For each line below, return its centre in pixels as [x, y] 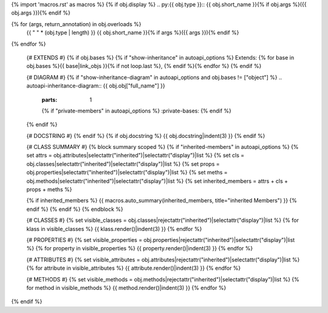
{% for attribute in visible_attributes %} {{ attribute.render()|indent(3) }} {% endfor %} [134, 268]
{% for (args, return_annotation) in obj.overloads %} [76, 24]
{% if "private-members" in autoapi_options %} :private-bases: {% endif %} [137, 111]
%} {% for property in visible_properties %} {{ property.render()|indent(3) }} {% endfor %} [140, 249]
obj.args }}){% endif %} [41, 13]
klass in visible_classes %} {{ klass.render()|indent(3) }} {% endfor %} [114, 229]
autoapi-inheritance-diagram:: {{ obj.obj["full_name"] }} [96, 86]
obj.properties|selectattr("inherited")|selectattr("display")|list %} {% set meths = [127, 173]
